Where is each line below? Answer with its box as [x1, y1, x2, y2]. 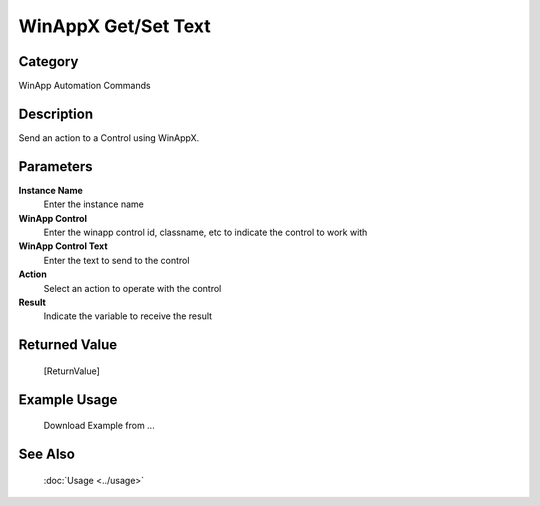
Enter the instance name [43, 198, 144, 210]
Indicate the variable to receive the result [43, 310, 213, 322]
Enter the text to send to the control [43, 254, 190, 266]
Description [18, 105, 94, 122]
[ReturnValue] [43, 365, 100, 377]
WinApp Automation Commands [18, 80, 151, 92]
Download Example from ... [43, 420, 155, 432]
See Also [18, 446, 75, 463]
